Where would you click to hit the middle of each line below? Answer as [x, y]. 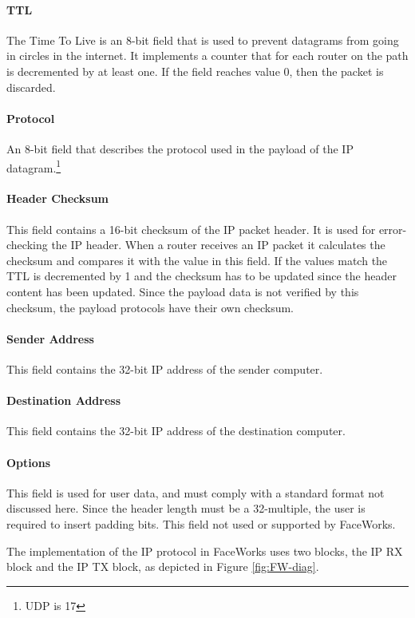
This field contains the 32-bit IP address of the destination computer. [176, 431]
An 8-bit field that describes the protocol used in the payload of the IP [180, 148]
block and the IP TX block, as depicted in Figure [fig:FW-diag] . [163, 566]
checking [27, 245]
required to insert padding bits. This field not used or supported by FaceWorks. [201, 523]
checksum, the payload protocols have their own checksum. [150, 307]
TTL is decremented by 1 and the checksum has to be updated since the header [202, 276]
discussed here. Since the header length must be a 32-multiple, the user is [186, 508]
